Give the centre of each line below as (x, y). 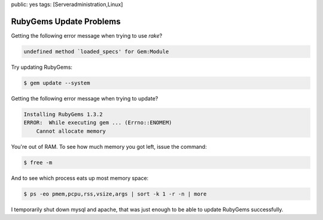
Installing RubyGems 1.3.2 (63, 114)
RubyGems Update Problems (66, 21)
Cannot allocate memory (71, 131)
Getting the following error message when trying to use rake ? (87, 35)
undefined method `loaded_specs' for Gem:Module (96, 51)
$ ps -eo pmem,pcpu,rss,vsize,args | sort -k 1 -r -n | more (115, 194)
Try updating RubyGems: (42, 67)
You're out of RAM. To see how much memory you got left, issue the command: (109, 146)
